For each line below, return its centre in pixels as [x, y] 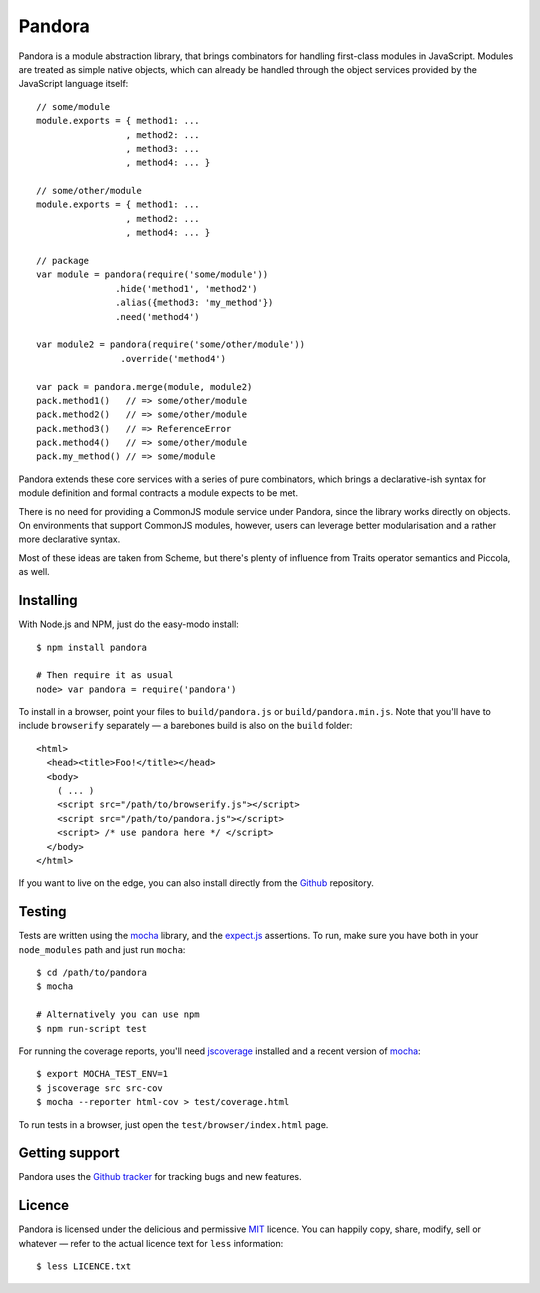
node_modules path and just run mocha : [102, 949]
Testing [42, 911]
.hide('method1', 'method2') [187, 288]
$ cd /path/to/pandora [92, 973]
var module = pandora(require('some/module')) [152, 274]
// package [63, 261]
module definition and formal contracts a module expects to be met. [158, 493]
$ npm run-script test [92, 1028]
